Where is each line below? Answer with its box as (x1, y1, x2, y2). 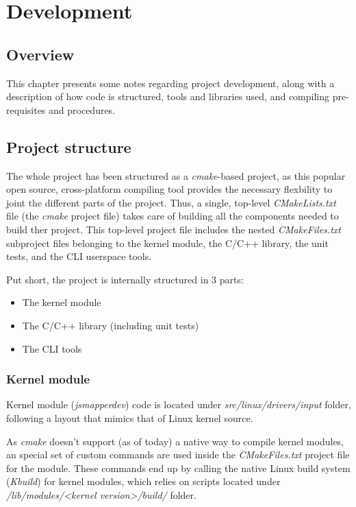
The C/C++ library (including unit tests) (22, 318, 199, 332)
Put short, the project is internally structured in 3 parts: (6, 272, 244, 286)
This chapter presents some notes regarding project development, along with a (6, 75, 335, 90)
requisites (6, 102, 46, 117)
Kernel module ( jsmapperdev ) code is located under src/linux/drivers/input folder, (6, 397, 351, 412)
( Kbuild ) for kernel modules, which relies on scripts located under (6, 474, 281, 488)
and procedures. (49, 102, 116, 117)
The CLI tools (22, 341, 82, 355)
